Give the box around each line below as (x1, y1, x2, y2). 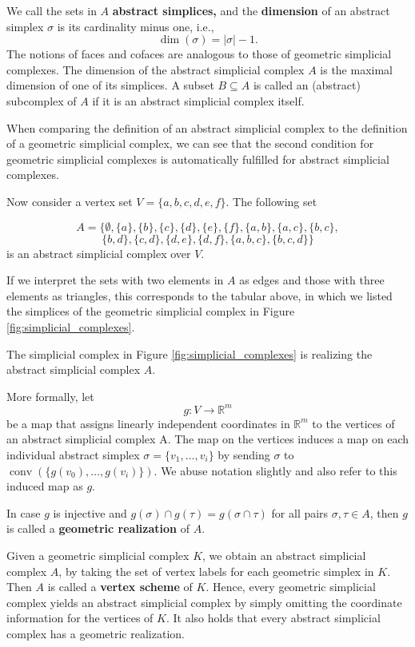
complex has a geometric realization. (6, 625, 185, 641)
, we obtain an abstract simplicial (202, 546, 366, 563)
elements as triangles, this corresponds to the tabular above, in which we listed (6, 287, 393, 304)
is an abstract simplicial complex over (6, 244, 191, 261)
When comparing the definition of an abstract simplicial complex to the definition (6, 119, 408, 136)
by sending (217, 446, 270, 462)
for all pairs (271, 504, 329, 521)
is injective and (53, 504, 127, 521)
